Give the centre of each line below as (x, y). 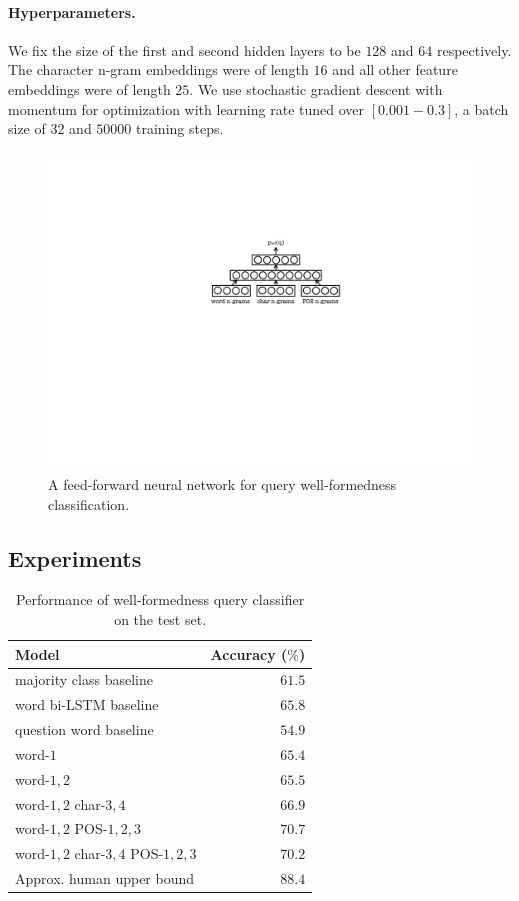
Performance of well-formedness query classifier (160, 599)
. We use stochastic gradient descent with (316, 88)
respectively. (474, 49)
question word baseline (84, 729)
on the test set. (160, 618)
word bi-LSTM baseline (87, 704)
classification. (89, 503)
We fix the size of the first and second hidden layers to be (184, 49)
